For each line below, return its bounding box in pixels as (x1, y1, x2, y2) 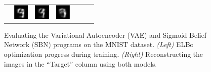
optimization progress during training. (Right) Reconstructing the (4, 49, 203, 59)
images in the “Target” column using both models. (4, 58, 157, 69)
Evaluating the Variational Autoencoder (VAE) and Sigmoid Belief (4, 29, 207, 40)
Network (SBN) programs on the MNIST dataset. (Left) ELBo (4, 39, 194, 49)
